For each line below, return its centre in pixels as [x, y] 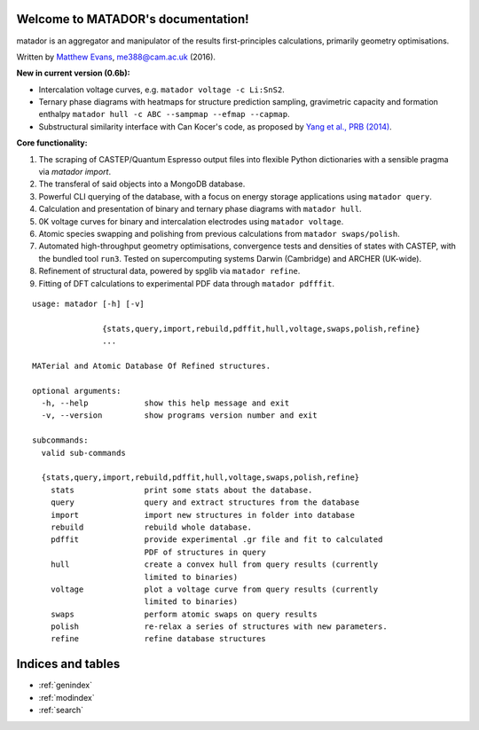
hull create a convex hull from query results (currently [214, 565]
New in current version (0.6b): [73, 73]
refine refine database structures [158, 639]
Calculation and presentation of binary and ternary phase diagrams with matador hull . [200, 209]
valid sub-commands [83, 453]
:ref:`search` [61, 710]
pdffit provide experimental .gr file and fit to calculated [216, 540]
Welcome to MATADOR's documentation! [133, 19]
